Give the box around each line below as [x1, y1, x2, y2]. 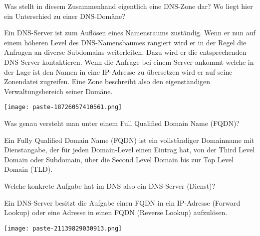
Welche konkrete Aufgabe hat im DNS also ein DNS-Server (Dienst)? [4, 180, 216, 191]
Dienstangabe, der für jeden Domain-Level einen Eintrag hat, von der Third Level [4, 144, 255, 155]
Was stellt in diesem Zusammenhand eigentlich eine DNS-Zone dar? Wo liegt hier [4, 1, 253, 11]
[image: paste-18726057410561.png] [4, 104, 122, 111]
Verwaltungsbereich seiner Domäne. [4, 86, 113, 96]
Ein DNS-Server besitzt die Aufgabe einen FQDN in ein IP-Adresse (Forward [4, 197, 241, 208]
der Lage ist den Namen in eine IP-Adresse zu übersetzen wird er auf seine [4, 66, 233, 77]
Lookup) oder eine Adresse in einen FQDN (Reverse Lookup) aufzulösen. [4, 207, 228, 218]
